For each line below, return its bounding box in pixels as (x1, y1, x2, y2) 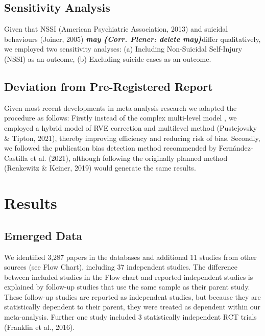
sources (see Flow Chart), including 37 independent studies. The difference (4, 261, 237, 272)
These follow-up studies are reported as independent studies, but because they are (4, 291, 261, 302)
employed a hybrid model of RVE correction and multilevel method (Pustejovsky (4, 122, 257, 133)
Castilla (4, 152, 28, 163)
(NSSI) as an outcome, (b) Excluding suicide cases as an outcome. (4, 53, 211, 64)
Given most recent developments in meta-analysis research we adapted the (4, 102, 237, 113)
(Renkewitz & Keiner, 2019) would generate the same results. (4, 162, 196, 173)
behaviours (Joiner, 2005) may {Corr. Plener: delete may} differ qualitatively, (4, 33, 261, 44)
